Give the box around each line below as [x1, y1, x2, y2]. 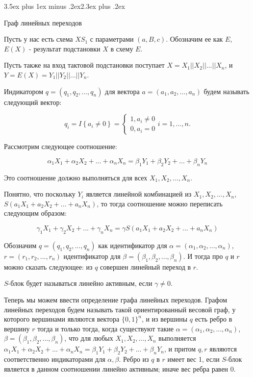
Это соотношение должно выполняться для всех [4, 172, 148, 182]
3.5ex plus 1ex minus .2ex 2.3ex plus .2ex [4, 1, 125, 11]
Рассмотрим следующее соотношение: [4, 141, 117, 151]
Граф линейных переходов [4, 17, 82, 27]
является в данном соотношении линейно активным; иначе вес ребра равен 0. [4, 363, 236, 374]
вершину [4, 323, 30, 333]
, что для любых [64, 333, 113, 343]
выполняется [158, 333, 196, 343]
